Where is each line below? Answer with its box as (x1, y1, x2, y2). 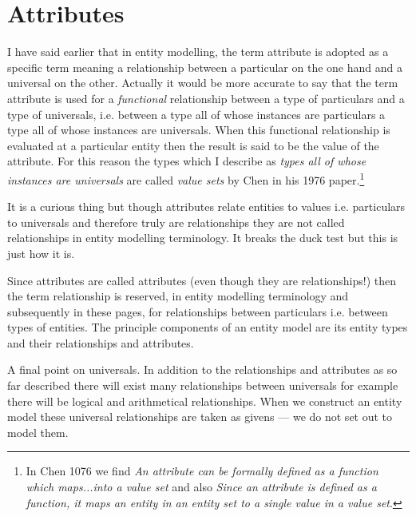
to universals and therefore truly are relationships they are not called (7, 213, 345, 230)
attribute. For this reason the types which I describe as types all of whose (7, 153, 366, 169)
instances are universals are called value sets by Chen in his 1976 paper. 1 (7, 169, 365, 188)
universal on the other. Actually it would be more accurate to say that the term (7, 74, 398, 91)
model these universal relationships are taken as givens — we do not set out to (7, 408, 393, 425)
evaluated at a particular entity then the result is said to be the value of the (7, 137, 379, 153)
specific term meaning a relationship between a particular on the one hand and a (7, 58, 402, 75)
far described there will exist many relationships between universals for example (7, 377, 398, 394)
